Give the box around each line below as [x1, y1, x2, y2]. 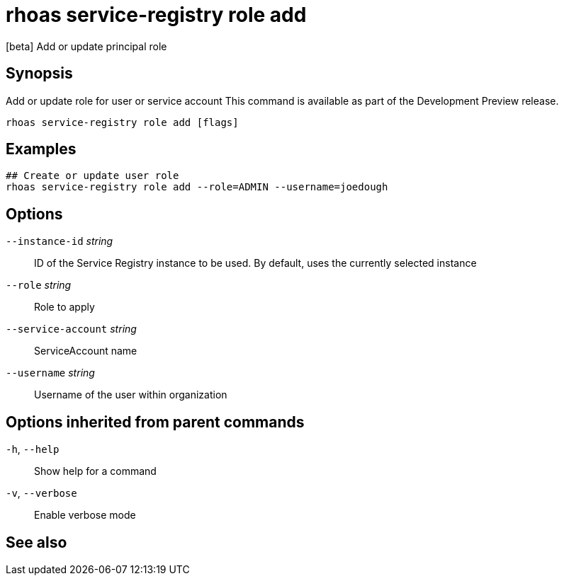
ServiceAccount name [34, 345, 137, 357]
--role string [6, 279, 72, 292]
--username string [6, 367, 95, 379]
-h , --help [6, 443, 60, 456]
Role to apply [34, 301, 95, 313]
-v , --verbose [6, 487, 77, 500]
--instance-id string [6, 235, 113, 248]
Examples [6, 140, 77, 159]
